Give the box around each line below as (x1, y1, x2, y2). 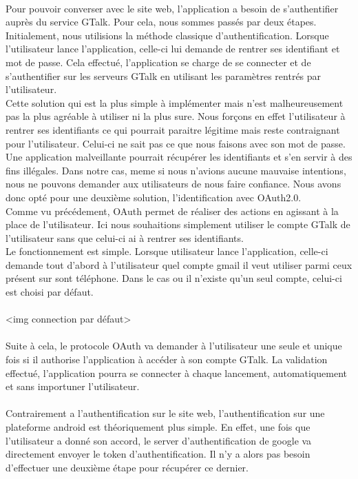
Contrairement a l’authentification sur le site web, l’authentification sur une (6, 406, 325, 420)
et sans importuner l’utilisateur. (6, 379, 140, 394)
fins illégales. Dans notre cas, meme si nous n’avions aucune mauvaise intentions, (6, 163, 346, 177)
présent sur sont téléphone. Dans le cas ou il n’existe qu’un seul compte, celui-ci (6, 271, 342, 285)
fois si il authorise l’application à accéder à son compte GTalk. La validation (6, 352, 328, 367)
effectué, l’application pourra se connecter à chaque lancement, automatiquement (6, 365, 348, 380)
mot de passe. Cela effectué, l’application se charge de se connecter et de (6, 54, 311, 69)
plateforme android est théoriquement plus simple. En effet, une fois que (6, 420, 310, 434)
